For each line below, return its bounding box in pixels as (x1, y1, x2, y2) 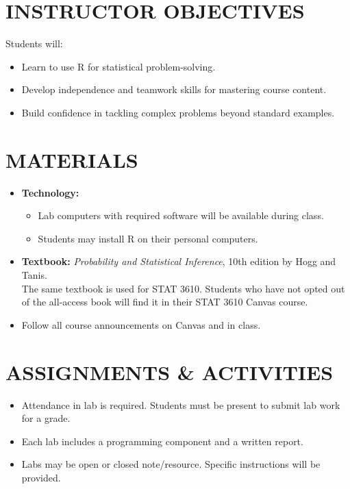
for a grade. (21, 411, 71, 425)
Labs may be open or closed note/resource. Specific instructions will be (21, 457, 321, 471)
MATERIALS (5, 145, 138, 173)
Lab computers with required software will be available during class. (38, 208, 324, 223)
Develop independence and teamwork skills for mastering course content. (21, 82, 327, 97)
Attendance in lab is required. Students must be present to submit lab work (21, 397, 340, 412)
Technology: (21, 185, 79, 199)
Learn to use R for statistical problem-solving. (21, 59, 216, 73)
